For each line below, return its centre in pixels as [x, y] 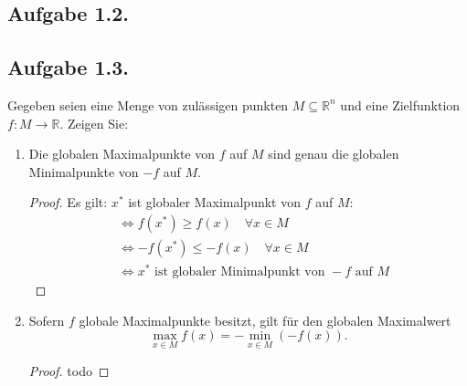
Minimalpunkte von [84, 171]
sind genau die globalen [334, 154]
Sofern [47, 320]
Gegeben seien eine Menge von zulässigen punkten [148, 104]
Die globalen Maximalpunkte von [122, 154]
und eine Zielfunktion [400, 104]
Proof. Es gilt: [68, 202]
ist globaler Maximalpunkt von [214, 202]
